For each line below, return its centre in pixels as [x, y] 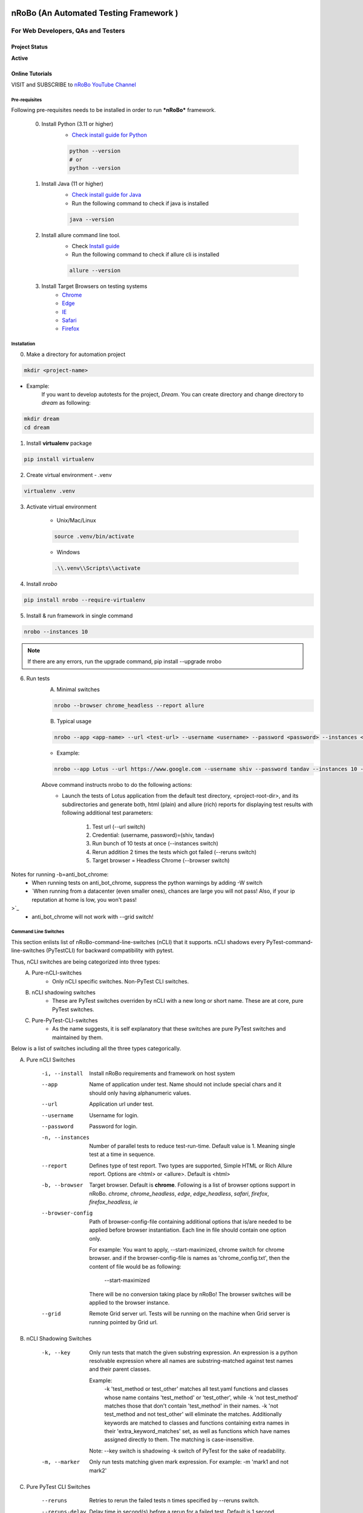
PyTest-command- [290, 942]
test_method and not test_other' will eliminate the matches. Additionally [193, 1414]
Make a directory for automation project [76, 354]
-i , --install [62, 1074]
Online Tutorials [32, 73]
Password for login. [113, 1126]
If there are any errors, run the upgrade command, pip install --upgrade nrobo [125, 661]
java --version [92, 219]
